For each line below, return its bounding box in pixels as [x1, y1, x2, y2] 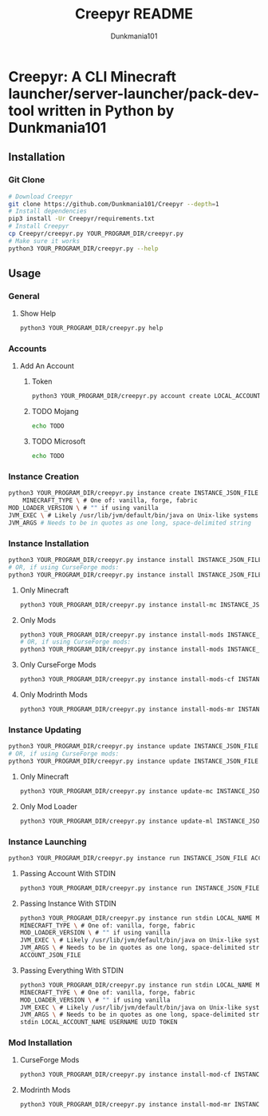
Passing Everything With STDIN [19, 965, 124, 975]
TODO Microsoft [31, 436, 86, 446]
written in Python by [37, 102, 175, 120]
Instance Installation [8, 537, 89, 548]
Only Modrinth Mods [19, 690, 88, 699]
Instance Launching [8, 836, 87, 847]
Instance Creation [8, 471, 80, 482]
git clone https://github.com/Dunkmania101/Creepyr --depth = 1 [8, 200, 219, 208]
